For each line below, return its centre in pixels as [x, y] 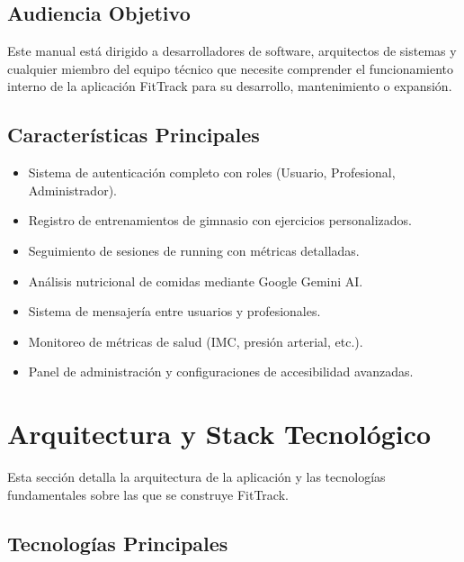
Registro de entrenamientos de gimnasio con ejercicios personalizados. [220, 220]
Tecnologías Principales [118, 543]
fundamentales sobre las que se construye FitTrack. [148, 494]
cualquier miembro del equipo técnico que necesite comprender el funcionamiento [231, 68]
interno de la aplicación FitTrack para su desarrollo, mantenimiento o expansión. [230, 86]
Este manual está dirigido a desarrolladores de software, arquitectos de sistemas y [232, 51]
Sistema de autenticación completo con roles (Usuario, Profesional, [212, 172]
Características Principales [134, 135]
